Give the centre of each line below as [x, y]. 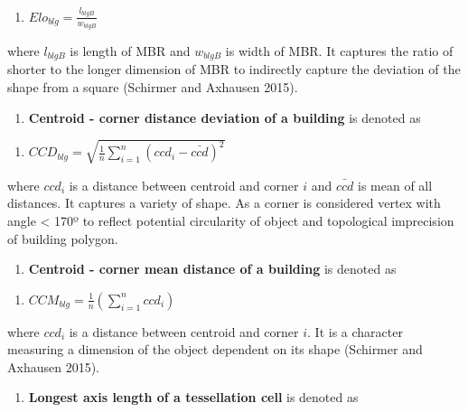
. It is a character [355, 331]
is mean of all [395, 185]
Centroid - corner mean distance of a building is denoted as [212, 269]
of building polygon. [63, 238]
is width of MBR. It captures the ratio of [339, 50]
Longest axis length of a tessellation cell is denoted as [193, 397]
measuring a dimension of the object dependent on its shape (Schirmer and [215, 349]
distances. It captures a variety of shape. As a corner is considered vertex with [224, 203]
